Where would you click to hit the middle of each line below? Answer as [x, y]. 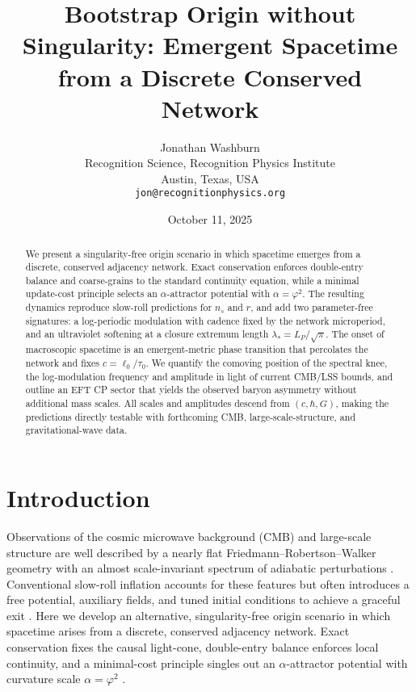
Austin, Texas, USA [210, 178]
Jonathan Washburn [210, 147]
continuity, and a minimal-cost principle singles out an [141, 663]
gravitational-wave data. [76, 430]
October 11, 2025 [210, 219]
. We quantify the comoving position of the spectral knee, [267, 363]
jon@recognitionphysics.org [210, 193]
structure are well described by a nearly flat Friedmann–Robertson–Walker [191, 552]
